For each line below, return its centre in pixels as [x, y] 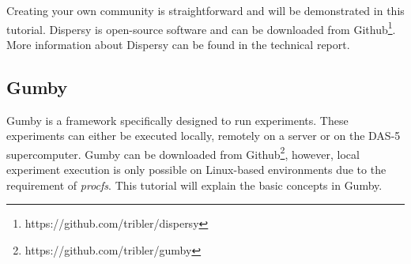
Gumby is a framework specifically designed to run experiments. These [177, 120]
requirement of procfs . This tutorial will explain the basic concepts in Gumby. [194, 185]
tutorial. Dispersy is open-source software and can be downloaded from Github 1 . [201, 28]
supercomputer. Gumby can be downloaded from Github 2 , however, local [183, 153]
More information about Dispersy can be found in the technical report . [178, 44]
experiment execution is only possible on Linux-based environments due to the [196, 170]
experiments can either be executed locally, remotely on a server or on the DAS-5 [204, 136]
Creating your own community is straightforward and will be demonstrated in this [205, 10]
